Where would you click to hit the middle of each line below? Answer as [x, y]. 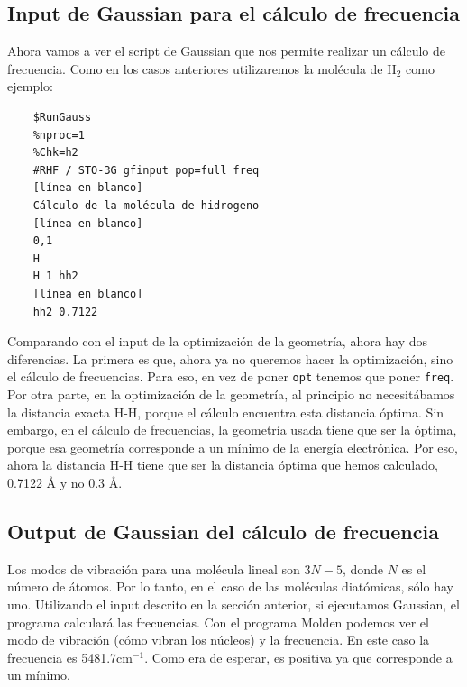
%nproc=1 [59, 135]
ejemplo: [30, 86]
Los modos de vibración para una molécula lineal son [154, 568]
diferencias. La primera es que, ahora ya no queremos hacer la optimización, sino [230, 358]
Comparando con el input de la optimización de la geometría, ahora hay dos [218, 341]
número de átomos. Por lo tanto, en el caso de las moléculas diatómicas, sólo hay [230, 586]
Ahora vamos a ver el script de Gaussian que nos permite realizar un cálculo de [227, 51]
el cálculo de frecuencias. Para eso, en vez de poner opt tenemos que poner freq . [231, 376]
